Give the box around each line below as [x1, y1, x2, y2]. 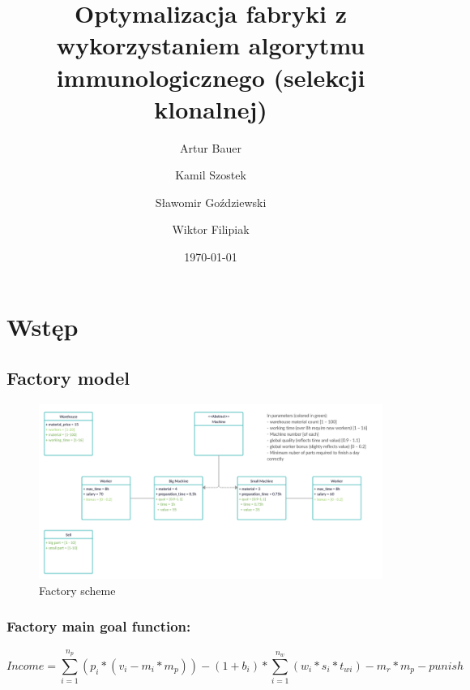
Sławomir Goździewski [155, 193, 267, 210]
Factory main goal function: [6, 616, 191, 636]
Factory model [6, 365, 130, 390]
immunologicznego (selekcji [56, 60, 365, 93]
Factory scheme [39, 581, 116, 598]
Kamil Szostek [175, 166, 246, 183]
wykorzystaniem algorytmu [56, 28, 365, 62]
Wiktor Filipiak [172, 221, 250, 238]
